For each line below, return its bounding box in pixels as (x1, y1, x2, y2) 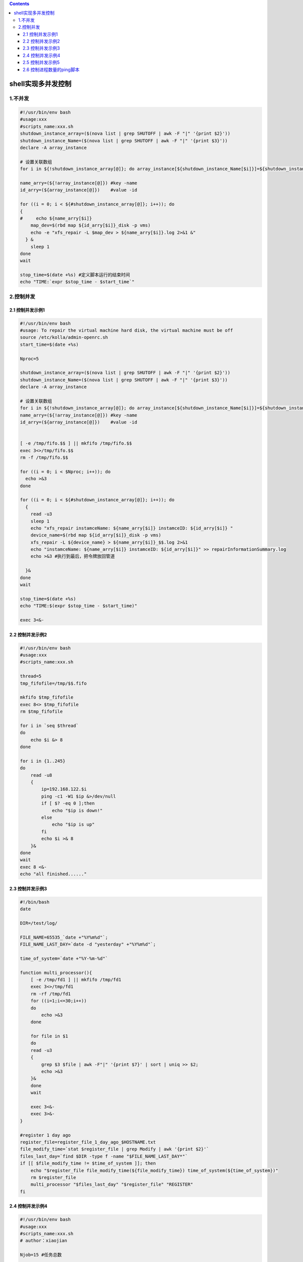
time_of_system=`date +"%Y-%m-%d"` (20, 956, 108, 961)
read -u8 (30, 772, 53, 778)
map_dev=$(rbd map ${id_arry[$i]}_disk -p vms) (30, 223, 151, 228)
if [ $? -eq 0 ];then (41, 801, 95, 806)
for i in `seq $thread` (20, 722, 79, 728)
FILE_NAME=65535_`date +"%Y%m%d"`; (20, 934, 108, 940)
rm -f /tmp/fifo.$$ (20, 455, 68, 460)
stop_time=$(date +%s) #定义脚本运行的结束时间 (20, 272, 130, 278)
